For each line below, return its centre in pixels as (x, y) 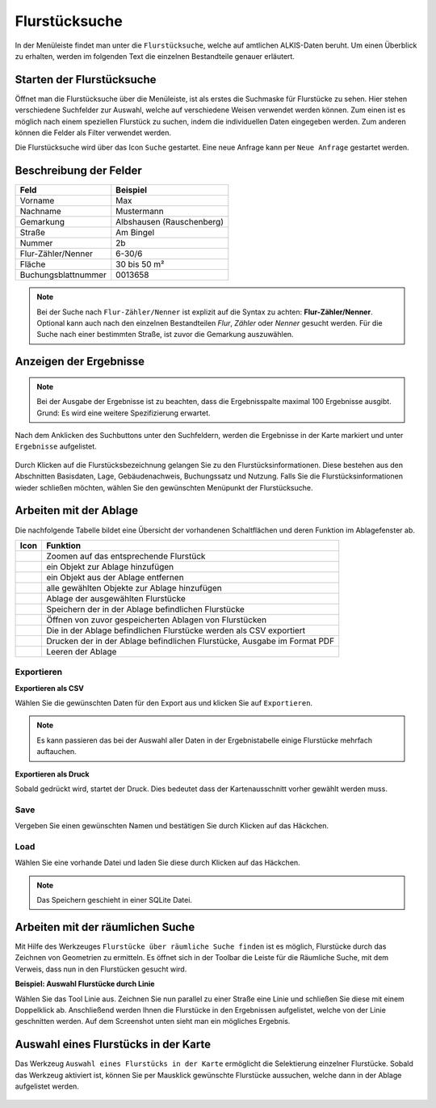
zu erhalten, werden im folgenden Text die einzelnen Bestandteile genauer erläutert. (155, 56)
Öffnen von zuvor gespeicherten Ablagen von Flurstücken (156, 620)
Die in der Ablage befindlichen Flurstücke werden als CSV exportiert (176, 630)
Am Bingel (135, 233)
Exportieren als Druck (52, 774)
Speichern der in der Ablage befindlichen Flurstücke (145, 609)
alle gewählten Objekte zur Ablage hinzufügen (134, 588)
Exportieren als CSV (50, 688)
